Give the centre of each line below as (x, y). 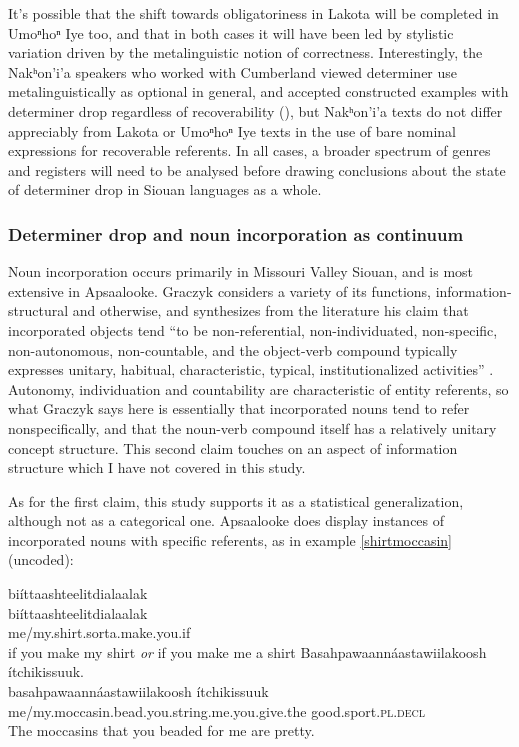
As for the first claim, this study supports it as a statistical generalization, (236, 500)
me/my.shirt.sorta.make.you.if (99, 632)
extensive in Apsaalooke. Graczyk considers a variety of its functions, (219, 290)
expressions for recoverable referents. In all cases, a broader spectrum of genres (249, 150)
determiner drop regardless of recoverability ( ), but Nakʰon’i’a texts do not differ (255, 110)
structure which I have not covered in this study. (157, 467)
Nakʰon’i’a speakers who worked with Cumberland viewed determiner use (233, 71)
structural (38, 310)
